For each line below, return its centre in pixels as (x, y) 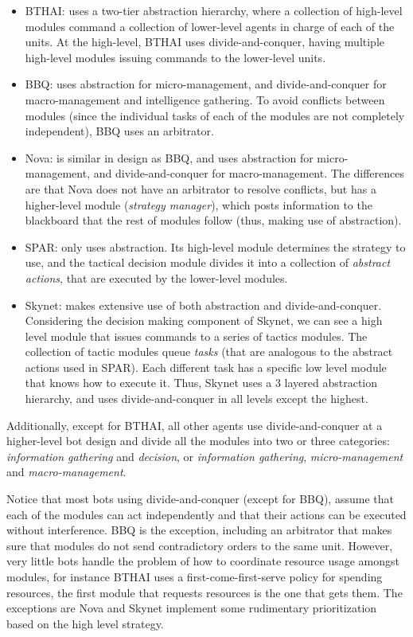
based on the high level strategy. (85, 623)
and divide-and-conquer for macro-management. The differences (249, 173)
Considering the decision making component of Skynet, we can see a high (204, 320)
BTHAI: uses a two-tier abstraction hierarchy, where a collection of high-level (214, 10)
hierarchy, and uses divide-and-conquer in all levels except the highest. (197, 399)
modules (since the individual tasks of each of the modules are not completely (215, 115)
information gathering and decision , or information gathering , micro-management (205, 456)
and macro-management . (66, 472)
